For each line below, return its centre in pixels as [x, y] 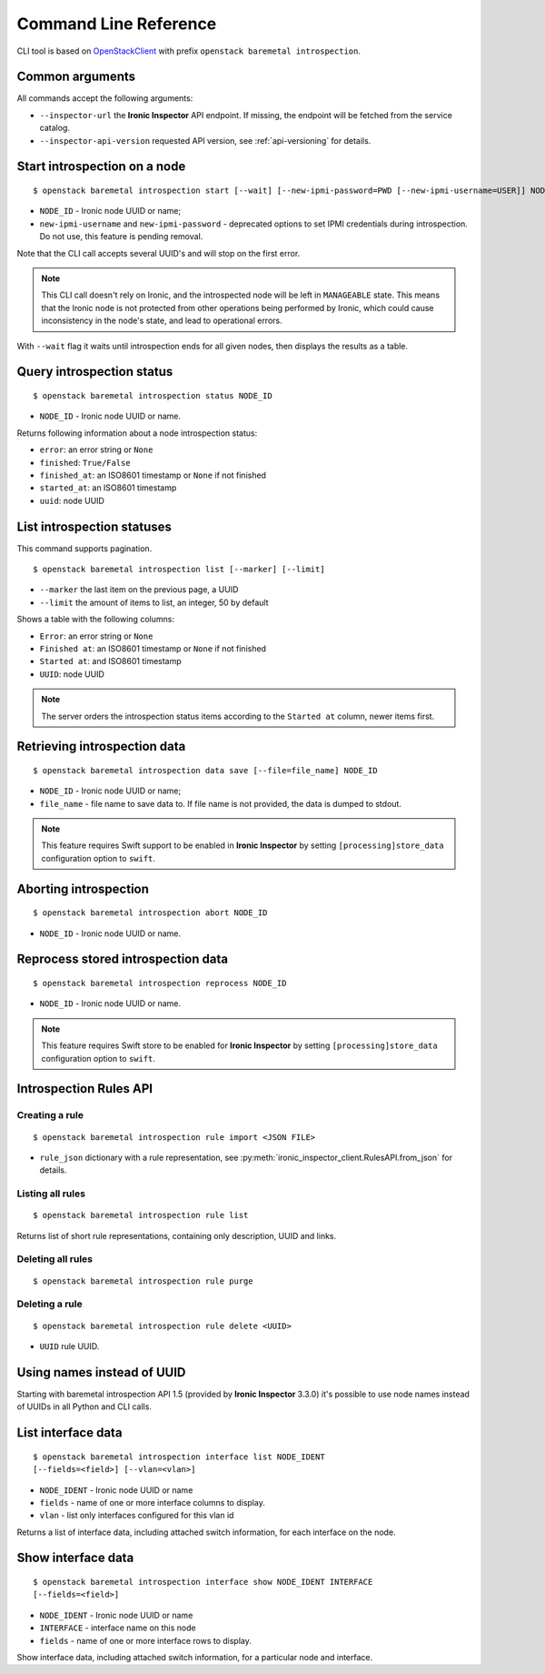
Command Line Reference [117, 24]
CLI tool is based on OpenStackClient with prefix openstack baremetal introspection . [188, 51]
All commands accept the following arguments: [105, 98]
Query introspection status [95, 372]
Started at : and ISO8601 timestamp [110, 661]
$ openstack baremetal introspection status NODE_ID [153, 395]
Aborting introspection [83, 888]
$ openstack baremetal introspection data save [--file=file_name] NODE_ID [205, 770]
